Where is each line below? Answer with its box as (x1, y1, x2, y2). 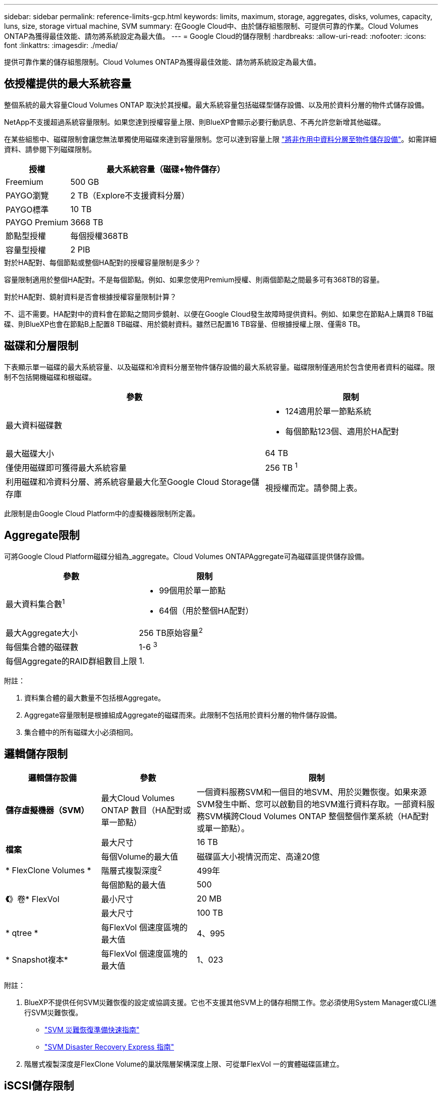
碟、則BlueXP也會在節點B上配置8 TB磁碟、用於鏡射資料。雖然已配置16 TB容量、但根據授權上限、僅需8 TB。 (4, 319, 365, 328)
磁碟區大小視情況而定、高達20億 (196, 851, 320, 862)
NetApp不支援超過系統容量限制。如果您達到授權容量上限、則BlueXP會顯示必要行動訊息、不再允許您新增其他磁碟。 (4, 117, 385, 126)
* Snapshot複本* (6, 955, 68, 965)
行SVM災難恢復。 (24, 1008, 83, 1017)
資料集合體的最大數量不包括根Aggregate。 (24, 693, 165, 702)
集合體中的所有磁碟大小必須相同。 (24, 727, 137, 736)
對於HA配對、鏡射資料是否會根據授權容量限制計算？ (4, 292, 177, 301)
